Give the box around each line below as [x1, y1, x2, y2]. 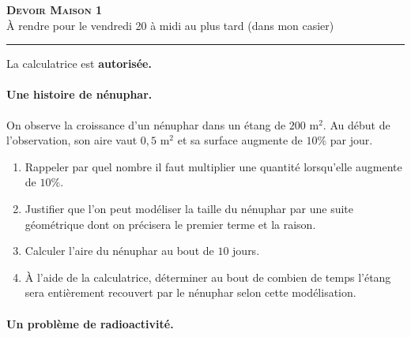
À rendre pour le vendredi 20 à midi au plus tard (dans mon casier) [6, 17, 334, 33]
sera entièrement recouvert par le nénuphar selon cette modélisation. [25, 284, 356, 301]
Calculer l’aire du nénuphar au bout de [25, 242, 214, 259]
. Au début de [322, 116, 390, 133]
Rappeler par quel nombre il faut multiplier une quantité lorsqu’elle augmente [25, 158, 402, 174]
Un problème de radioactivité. [6, 315, 174, 331]
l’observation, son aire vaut [6, 132, 138, 148]
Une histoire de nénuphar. [6, 86, 153, 103]
